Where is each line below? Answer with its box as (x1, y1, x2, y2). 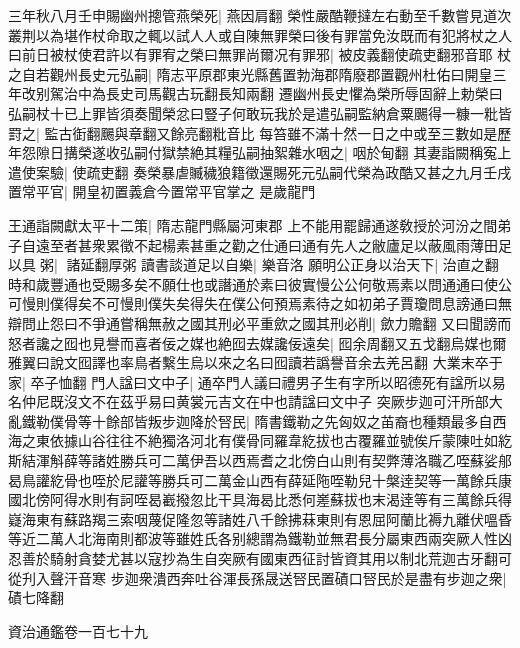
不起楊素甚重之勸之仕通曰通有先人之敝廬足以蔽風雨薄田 (133, 234, 498, 255)
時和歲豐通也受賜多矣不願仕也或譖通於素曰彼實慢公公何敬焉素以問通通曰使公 (8, 273, 512, 294)
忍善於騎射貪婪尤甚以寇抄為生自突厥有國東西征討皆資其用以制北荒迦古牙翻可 (8, 548, 512, 569)
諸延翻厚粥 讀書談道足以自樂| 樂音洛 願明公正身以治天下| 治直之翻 (66, 254, 499, 275)
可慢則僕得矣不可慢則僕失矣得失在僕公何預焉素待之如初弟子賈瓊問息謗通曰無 (8, 293, 512, 314)
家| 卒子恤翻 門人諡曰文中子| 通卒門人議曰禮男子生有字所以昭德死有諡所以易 (8, 371, 506, 392)
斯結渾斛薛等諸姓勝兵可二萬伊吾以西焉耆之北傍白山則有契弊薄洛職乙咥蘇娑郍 (8, 450, 512, 471)
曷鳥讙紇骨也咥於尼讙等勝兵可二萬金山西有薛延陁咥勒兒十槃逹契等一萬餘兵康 (8, 469, 512, 490)
